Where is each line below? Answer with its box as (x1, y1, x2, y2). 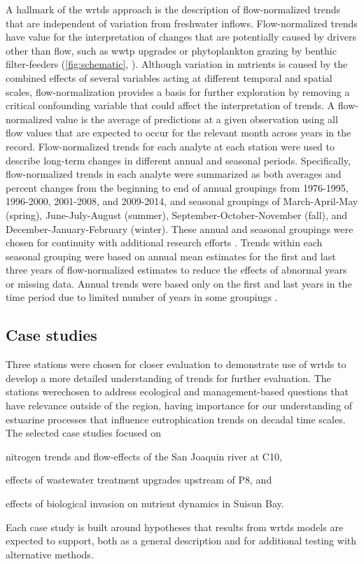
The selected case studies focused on (6, 425, 161, 440)
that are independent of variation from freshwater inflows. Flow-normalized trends (6, 15, 358, 30)
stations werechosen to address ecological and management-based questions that (6, 384, 349, 399)
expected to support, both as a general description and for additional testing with (6, 533, 357, 548)
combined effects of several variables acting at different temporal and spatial (6, 70, 332, 85)
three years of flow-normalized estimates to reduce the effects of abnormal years (6, 262, 347, 277)
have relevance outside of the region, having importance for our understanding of (6, 398, 353, 413)
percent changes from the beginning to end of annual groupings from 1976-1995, (6, 180, 349, 195)
